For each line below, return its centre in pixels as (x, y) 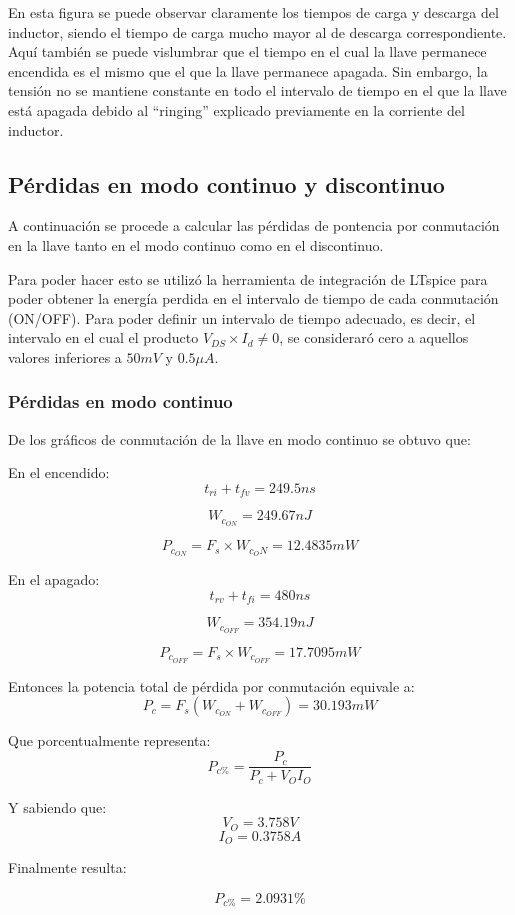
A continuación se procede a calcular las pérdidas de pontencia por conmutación (254, 225)
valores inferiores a (65, 356)
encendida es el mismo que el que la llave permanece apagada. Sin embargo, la (248, 70)
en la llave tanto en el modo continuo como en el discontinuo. (196, 244)
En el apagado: (54, 579)
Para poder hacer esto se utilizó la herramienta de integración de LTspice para (248, 278)
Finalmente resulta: (67, 867)
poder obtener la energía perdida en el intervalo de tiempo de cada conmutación (253, 298)
